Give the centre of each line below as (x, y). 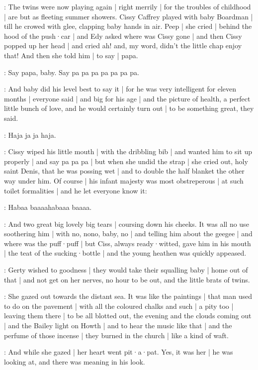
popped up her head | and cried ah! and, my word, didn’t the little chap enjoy (123, 46)
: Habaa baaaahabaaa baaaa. (48, 207)
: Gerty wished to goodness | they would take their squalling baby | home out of (126, 270)
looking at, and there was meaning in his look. (75, 361)
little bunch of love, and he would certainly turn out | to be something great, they (129, 108)
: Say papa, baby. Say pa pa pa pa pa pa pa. (72, 72)
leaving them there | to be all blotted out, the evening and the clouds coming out (128, 316)
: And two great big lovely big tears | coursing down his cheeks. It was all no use (127, 224)
